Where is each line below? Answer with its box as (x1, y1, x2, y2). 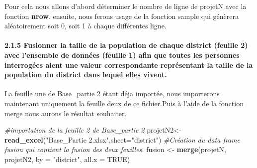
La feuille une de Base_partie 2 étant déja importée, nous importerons (4, 88, 220, 99)
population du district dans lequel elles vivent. (4, 69, 167, 80)
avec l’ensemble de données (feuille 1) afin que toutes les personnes (4, 49, 240, 60)
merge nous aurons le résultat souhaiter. (4, 108, 127, 118)
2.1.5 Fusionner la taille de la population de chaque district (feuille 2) (4, 40, 248, 50)
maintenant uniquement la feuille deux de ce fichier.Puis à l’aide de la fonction (4, 98, 244, 108)
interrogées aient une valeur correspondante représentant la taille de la (4, 59, 253, 70)
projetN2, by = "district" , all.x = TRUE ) (4, 154, 130, 164)
